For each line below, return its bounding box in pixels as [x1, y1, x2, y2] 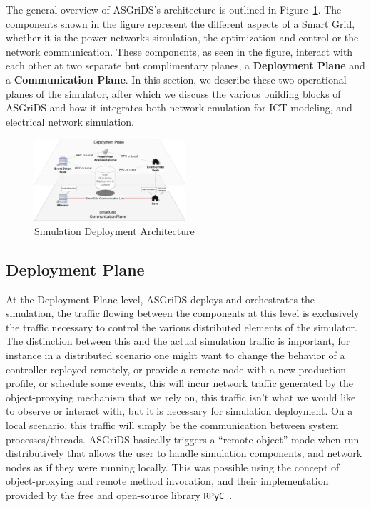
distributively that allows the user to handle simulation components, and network [6, 446, 362, 461]
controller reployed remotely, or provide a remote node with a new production [6, 361, 347, 376]
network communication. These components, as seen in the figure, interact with [6, 44, 353, 59]
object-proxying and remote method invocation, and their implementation [6, 473, 329, 488]
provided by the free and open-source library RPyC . [6, 487, 233, 502]
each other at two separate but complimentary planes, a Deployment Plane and [6, 58, 365, 73]
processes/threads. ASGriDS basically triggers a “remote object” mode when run [6, 431, 360, 446]
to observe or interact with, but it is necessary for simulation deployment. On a [6, 403, 353, 418]
